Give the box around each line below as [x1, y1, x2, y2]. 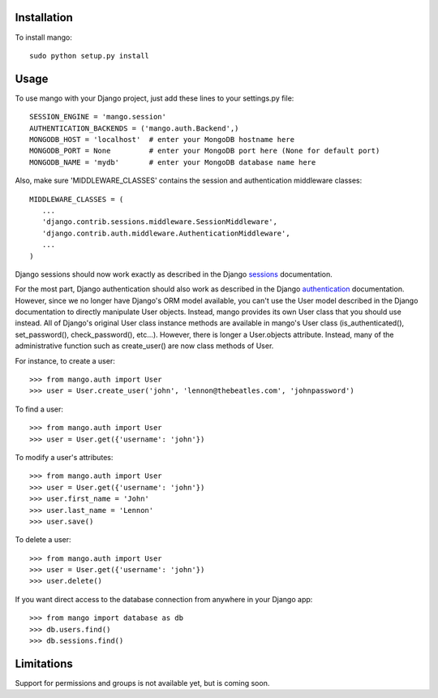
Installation [15, 11, 73, 24]
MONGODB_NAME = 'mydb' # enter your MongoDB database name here [29, 157, 316, 166]
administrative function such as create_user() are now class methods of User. [15, 341, 274, 351]
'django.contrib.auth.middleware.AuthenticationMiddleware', [41, 228, 291, 238]
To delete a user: [15, 535, 72, 545]
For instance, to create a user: [15, 355, 115, 365]
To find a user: [15, 404, 64, 414]
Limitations [15, 657, 73, 670]
